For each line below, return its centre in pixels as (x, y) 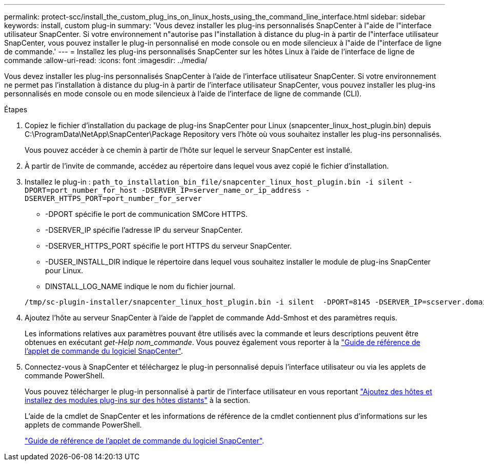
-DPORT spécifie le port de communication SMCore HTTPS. (146, 214)
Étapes (16, 109)
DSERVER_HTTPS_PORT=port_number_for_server (113, 198)
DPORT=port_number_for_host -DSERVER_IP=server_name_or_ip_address (163, 190)
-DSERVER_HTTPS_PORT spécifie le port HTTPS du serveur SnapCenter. (168, 246)
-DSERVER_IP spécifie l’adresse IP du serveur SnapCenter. (144, 230)
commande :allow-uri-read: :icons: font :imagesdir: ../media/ (106, 60)
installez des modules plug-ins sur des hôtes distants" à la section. (137, 400)
